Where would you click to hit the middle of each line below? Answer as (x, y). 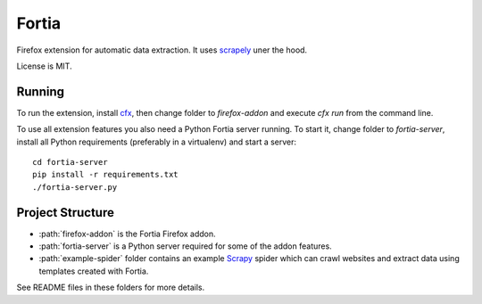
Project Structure (66, 213)
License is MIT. (44, 66)
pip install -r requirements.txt (105, 175)
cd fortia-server (70, 162)
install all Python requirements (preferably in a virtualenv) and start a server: (157, 142)
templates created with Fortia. (94, 271)
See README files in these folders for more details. (111, 288)
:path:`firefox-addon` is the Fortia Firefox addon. (127, 234)
